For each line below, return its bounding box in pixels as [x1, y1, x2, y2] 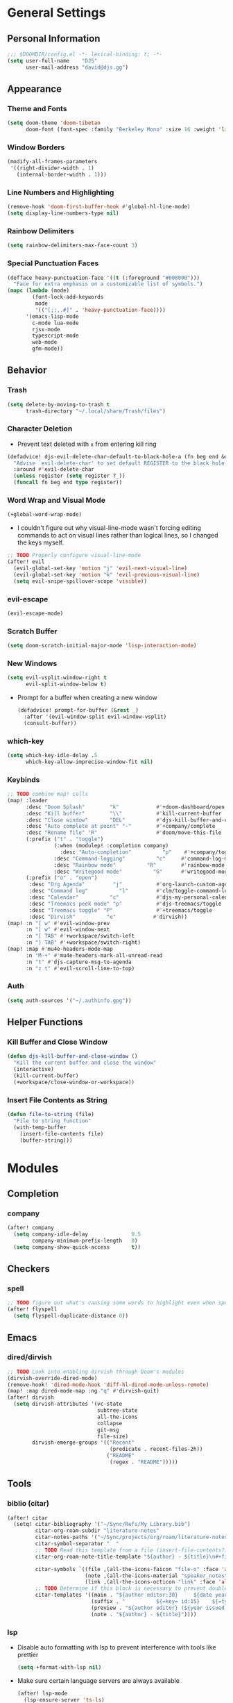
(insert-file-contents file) [19, 1130, 104, 1137]
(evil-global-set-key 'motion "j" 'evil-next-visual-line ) [13, 565, 188, 572]
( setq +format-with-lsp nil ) [17, 1664, 102, 1671]
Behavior [7, 365, 47, 376]
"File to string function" [13, 1117, 92, 1124]
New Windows [7, 658, 58, 668]
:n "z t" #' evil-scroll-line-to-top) [25, 965, 135, 972]
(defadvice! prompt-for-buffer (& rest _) [17, 707, 139, 714]
